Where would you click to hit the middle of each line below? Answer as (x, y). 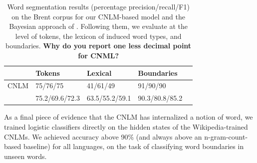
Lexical (99, 73)
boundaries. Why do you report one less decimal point (99, 46)
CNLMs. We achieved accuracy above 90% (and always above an (103, 136)
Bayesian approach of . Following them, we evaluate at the (99, 26)
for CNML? (99, 55)
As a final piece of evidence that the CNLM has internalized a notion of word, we (128, 117)
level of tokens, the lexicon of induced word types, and (98, 36)
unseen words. (25, 156)
